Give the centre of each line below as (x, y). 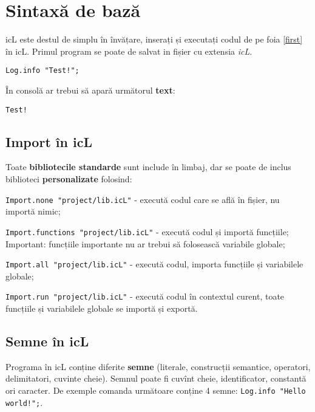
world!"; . (24, 402)
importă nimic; (33, 211)
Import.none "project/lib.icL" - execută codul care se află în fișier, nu (143, 199)
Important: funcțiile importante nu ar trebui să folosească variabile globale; (145, 243)
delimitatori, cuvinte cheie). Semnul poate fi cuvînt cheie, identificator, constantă (156, 378)
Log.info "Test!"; (42, 71)
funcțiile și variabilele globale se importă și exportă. (102, 308)
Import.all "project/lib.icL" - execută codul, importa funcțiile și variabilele (154, 264)
